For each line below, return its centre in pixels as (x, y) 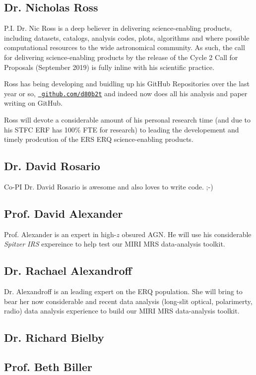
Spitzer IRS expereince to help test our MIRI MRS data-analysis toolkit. (115, 244)
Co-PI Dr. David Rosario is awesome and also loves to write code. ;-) (109, 187)
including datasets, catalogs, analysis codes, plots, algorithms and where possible (127, 37)
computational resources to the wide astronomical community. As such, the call (125, 47)
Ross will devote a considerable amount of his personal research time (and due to (127, 120)
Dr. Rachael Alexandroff (68, 271)
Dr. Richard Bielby (54, 338)
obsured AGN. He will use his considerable (187, 234)
